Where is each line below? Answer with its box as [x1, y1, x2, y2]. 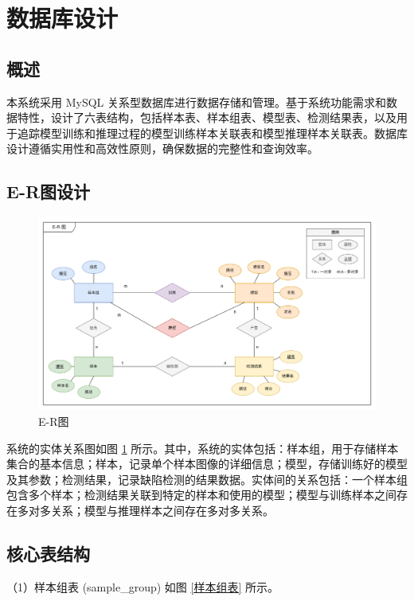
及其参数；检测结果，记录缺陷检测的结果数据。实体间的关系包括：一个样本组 [6, 470, 408, 487]
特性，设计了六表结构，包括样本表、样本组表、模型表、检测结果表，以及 [17, 109, 396, 126]
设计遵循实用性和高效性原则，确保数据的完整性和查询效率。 [6, 140, 318, 157]
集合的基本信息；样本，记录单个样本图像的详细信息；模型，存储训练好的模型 [6, 455, 408, 472]
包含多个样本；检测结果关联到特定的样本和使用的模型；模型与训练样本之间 [6, 486, 396, 503]
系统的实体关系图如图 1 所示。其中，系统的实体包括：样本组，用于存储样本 [6, 439, 399, 456]
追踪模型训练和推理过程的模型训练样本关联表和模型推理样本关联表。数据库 [17, 124, 408, 141]
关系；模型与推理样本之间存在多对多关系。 [50, 501, 274, 518]
